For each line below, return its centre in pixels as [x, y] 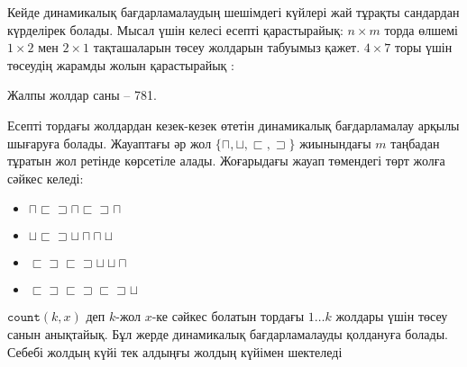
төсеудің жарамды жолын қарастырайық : [121, 64]
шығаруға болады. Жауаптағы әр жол [110, 143]
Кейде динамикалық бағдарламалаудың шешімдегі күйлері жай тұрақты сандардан [233, 12]
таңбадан [415, 143]
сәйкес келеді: [46, 178]
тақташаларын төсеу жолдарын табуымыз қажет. [227, 47]
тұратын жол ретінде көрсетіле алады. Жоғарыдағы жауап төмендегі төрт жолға [226, 161]
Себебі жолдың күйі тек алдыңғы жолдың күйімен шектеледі [175, 351]
